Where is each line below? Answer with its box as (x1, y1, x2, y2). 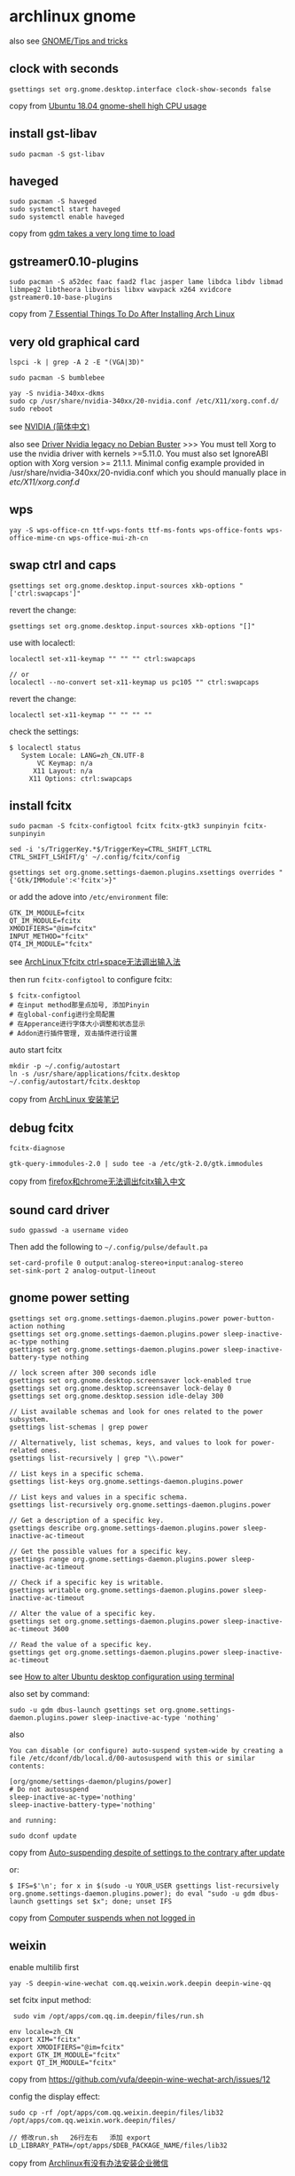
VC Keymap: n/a (36, 759, 93, 768)
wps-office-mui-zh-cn (68, 533, 149, 542)
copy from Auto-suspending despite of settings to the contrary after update (9, 1847, 285, 1857)
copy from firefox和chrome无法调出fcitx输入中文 (9, 1176, 186, 1187)
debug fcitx (9, 1120, 74, 1135)
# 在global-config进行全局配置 (9, 1010, 115, 1020)
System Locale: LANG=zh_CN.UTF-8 (20, 751, 144, 760)
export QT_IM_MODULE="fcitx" (9, 2058, 117, 2067)
